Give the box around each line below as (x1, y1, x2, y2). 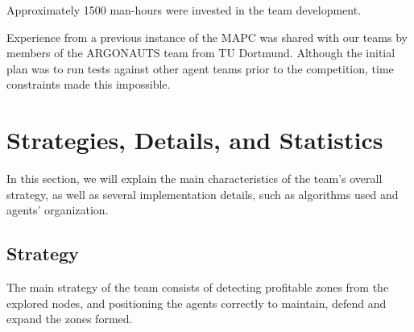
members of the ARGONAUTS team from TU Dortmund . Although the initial (6, 44, 395, 61)
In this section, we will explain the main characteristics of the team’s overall (6, 170, 383, 187)
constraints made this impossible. (6, 76, 171, 93)
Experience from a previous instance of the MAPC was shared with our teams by (6, 28, 408, 45)
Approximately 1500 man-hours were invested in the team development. (6, 2, 362, 18)
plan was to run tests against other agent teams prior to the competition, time (6, 60, 394, 77)
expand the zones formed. (6, 310, 133, 327)
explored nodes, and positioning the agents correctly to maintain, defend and (6, 294, 387, 311)
